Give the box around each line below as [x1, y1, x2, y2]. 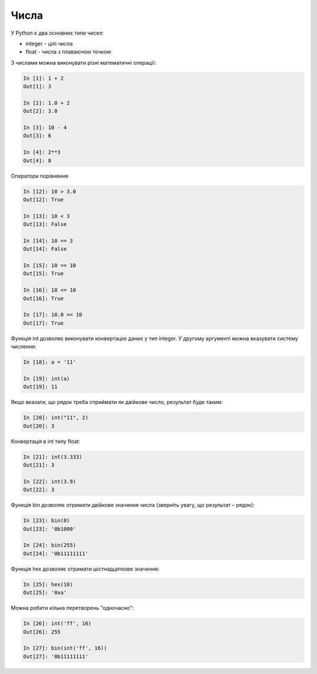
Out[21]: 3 [23, 462, 55, 469]
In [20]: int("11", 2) [23, 415, 89, 421]
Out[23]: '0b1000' [23, 525, 76, 532]
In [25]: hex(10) [23, 581, 73, 588]
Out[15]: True [23, 271, 64, 277]
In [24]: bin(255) [23, 542, 76, 549]
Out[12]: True [23, 196, 64, 203]
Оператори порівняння [11, 172, 69, 179]
